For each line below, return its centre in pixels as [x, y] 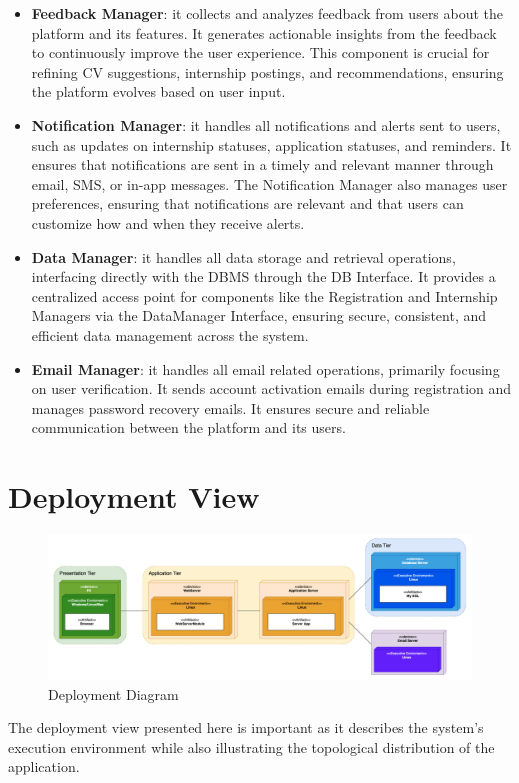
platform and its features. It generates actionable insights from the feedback [264, 32]
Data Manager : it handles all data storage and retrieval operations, [243, 256]
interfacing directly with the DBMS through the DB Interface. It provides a [263, 276]
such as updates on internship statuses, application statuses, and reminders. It [271, 144]
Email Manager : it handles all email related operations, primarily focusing [265, 368]
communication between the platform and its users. [188, 427]
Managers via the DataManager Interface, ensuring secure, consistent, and [259, 315]
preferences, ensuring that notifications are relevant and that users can [247, 203]
